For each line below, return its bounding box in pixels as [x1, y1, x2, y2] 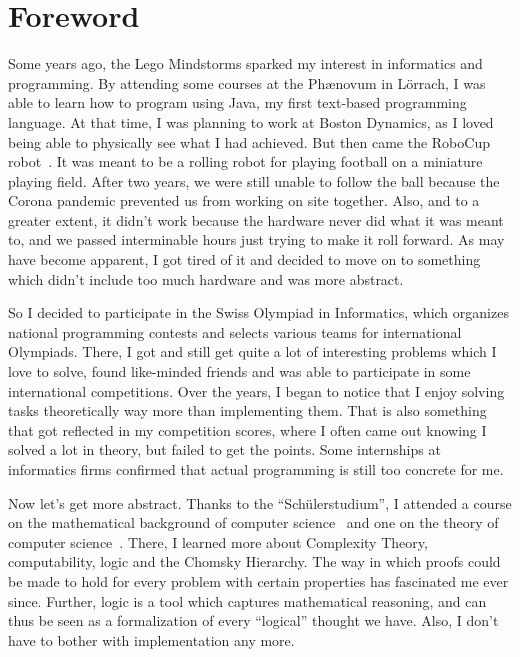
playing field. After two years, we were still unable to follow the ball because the [8, 170, 500, 191]
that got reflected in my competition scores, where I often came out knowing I [8, 419, 487, 440]
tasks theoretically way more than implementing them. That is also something [8, 400, 487, 421]
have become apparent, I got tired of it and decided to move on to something [8, 249, 481, 270]
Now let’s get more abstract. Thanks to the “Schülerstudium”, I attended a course [8, 492, 512, 513]
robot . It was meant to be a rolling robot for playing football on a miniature [8, 151, 483, 172]
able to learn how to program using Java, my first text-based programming [8, 92, 467, 113]
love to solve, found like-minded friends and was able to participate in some [8, 361, 471, 382]
